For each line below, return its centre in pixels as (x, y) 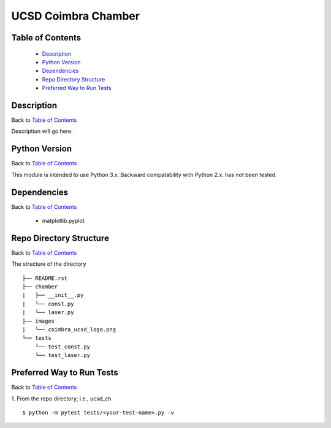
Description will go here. (42, 131)
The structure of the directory (49, 264)
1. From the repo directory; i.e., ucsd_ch (61, 399)
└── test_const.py (63, 347)
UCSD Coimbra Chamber (76, 16)
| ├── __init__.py (53, 295)
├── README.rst (45, 278)
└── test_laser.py (63, 355)
